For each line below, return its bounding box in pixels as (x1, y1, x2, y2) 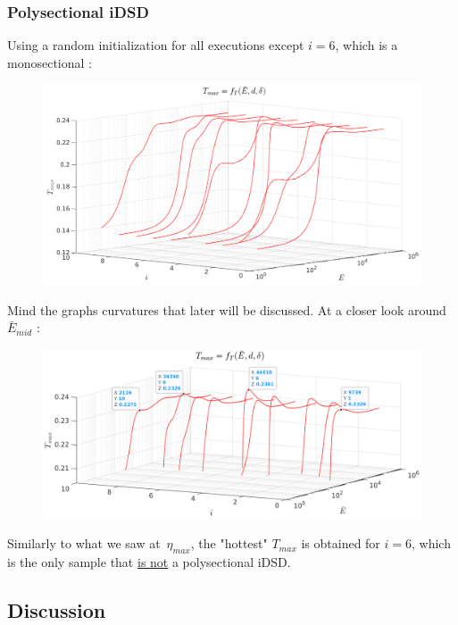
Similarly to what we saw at (7, 534, 161, 553)
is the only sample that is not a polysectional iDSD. (7, 553, 291, 571)
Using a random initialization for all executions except (7, 36, 304, 54)
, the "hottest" (190, 534, 268, 553)
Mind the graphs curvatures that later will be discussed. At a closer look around (7, 300, 446, 319)
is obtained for (301, 534, 380, 553)
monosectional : (7, 53, 92, 71)
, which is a (335, 36, 398, 54)
